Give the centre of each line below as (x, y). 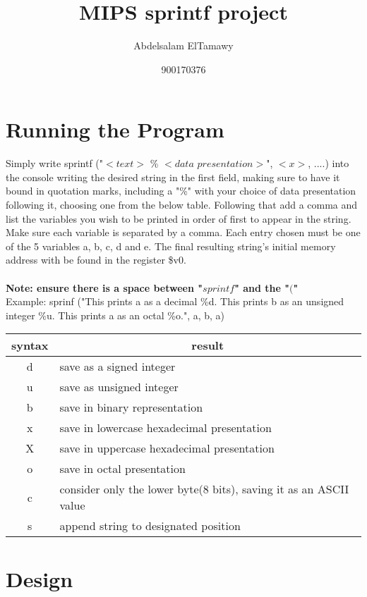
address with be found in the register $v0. (96, 260)
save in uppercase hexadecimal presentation (167, 448)
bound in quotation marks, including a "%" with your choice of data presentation (181, 191)
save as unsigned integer (119, 387)
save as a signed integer (118, 367)
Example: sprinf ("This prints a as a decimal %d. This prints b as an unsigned (175, 301)
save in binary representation (131, 407)
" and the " (262, 287)
